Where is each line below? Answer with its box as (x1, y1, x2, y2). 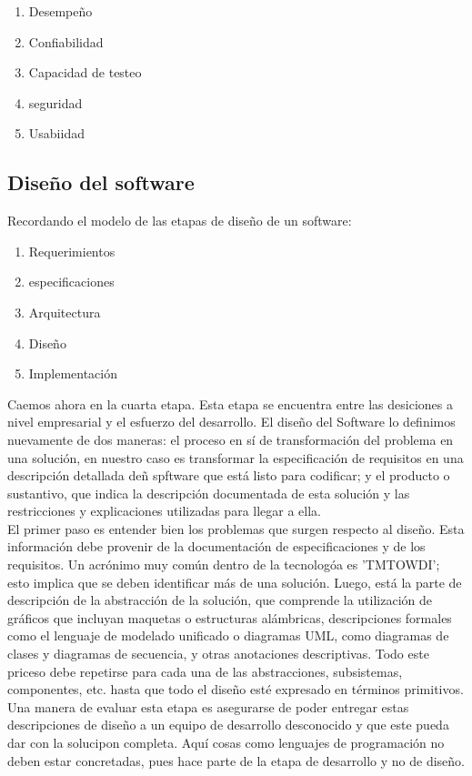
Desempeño (28, 2, 93, 20)
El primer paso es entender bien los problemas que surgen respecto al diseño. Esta (7, 519, 465, 538)
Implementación (28, 364, 118, 383)
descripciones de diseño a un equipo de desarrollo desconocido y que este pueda (7, 715, 449, 734)
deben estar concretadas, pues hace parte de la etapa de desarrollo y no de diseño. (7, 751, 465, 770)
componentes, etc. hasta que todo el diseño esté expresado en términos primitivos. (7, 680, 464, 699)
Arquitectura (28, 302, 101, 321)
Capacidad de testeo (28, 63, 142, 82)
